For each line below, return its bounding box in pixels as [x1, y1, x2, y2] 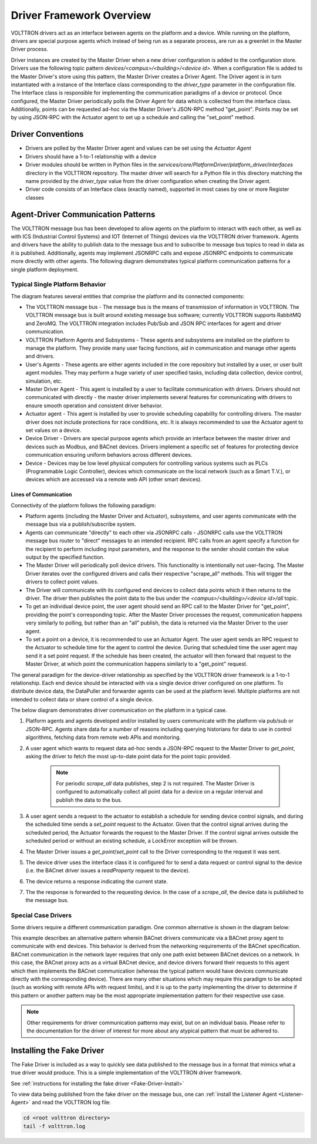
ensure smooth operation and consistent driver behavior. [25, 402, 163, 409]
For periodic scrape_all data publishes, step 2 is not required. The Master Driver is [56, 779, 255, 787]
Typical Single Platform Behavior [11, 281, 106, 289]
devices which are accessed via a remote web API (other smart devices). [25, 476, 202, 483]
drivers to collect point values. [25, 578, 99, 585]
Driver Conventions [11, 129, 84, 139]
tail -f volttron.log [23, 1123, 86, 1129]
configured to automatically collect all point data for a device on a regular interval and [56, 788, 264, 795]
